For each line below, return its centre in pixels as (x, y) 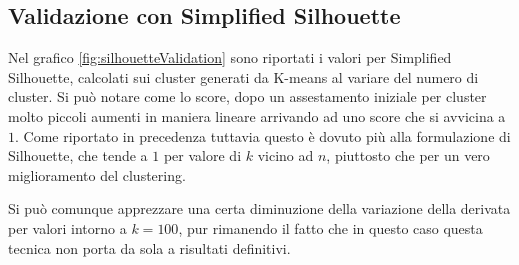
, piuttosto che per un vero (408, 155)
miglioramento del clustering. (97, 174)
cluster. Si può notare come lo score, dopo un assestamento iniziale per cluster (247, 96)
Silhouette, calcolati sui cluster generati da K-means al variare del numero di (243, 76)
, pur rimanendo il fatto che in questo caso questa (330, 227)
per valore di (202, 155)
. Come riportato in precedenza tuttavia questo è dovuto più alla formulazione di (263, 135)
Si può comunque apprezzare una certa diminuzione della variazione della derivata (259, 208)
